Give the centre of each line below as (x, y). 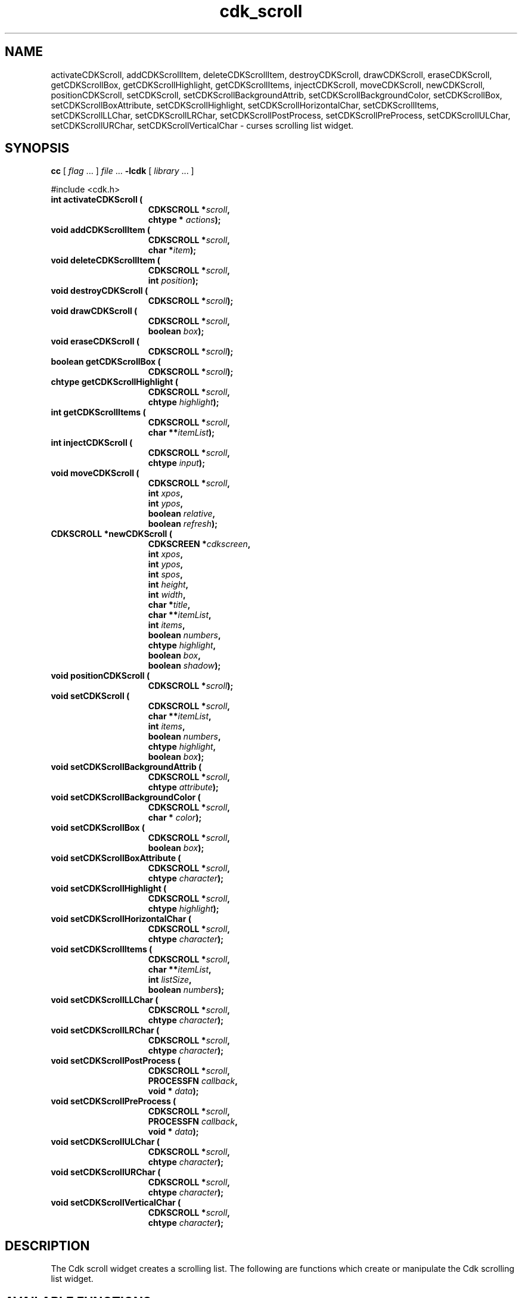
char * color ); (175, 818)
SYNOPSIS (37, 148)
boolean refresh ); (183, 524)
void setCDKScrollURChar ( (106, 1172)
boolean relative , (182, 514)
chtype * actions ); (184, 220)
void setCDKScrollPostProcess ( (116, 1061)
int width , (167, 595)
